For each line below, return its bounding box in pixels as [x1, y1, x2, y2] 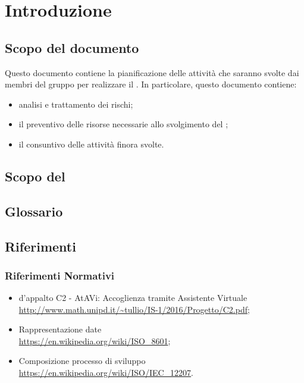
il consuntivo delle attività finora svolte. [18, 137, 164, 150]
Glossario [5, 202, 63, 220]
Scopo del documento [5, 38, 139, 56]
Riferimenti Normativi [5, 268, 115, 282]
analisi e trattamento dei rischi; [18, 98, 133, 110]
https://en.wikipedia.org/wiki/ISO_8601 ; [18, 334, 171, 347]
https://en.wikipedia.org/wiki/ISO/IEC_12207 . [18, 366, 194, 379]
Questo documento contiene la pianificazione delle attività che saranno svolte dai [5, 66, 299, 79]
